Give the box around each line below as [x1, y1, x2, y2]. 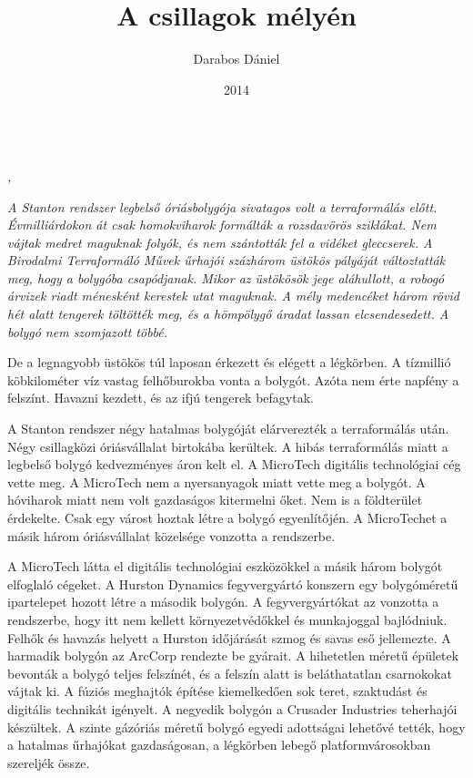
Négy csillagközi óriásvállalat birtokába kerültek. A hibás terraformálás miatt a [7, 436, 448, 456]
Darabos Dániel [193, 49, 280, 68]
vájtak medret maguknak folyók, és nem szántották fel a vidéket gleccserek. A [7, 232, 433, 251]
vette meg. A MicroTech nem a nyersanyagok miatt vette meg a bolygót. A [7, 472, 426, 491]
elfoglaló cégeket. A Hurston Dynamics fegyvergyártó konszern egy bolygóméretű [7, 574, 458, 593]
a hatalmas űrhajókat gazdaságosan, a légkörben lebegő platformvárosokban [7, 735, 431, 754]
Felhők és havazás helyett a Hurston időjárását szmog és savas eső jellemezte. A [7, 628, 451, 647]
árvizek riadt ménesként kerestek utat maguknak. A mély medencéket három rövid [7, 286, 459, 305]
